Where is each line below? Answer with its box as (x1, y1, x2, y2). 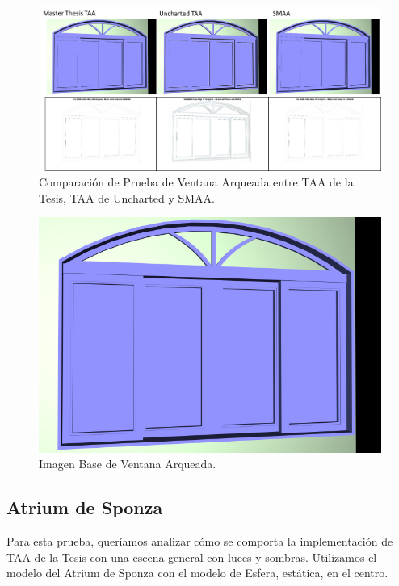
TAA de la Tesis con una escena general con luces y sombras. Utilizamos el (6, 548, 377, 565)
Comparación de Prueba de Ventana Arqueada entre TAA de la (39, 174, 354, 190)
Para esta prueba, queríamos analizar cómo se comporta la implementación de (6, 533, 393, 550)
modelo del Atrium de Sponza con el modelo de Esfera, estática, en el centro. (6, 564, 388, 581)
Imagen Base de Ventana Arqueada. (39, 455, 216, 472)
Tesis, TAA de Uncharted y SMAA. (39, 189, 215, 206)
